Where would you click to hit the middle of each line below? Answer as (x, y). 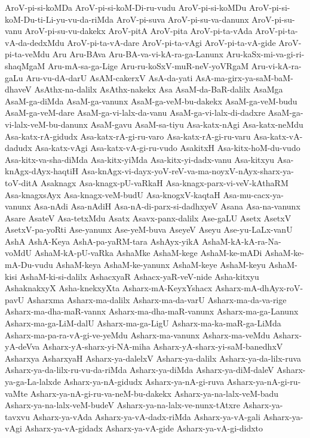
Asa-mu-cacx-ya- (254, 194)
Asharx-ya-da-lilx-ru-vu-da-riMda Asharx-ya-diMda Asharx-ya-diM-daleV (139, 370)
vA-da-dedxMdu (35, 42)
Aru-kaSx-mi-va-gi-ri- (265, 54)
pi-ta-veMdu (27, 54)
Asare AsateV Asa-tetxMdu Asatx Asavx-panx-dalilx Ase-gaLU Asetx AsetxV (148, 218)
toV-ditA (22, 182)
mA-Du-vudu (29, 265)
